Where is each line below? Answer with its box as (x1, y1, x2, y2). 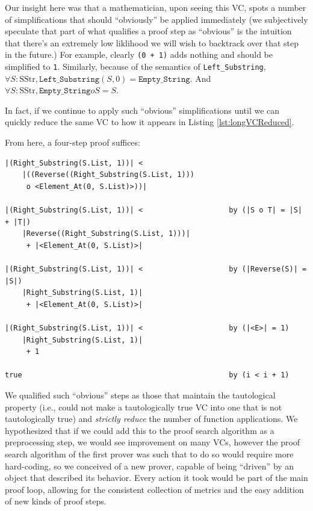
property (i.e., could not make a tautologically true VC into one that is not (5, 400, 282, 413)
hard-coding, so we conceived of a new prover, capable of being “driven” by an (5, 459, 294, 472)
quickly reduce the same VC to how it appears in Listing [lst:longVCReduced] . (5, 116, 294, 128)
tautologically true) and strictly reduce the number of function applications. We (5, 412, 298, 425)
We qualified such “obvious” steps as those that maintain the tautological (5, 388, 276, 401)
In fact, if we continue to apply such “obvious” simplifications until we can (5, 104, 280, 116)
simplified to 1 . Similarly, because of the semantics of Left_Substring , (5, 60, 266, 73)
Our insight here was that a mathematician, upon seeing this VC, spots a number (5, 1, 306, 13)
